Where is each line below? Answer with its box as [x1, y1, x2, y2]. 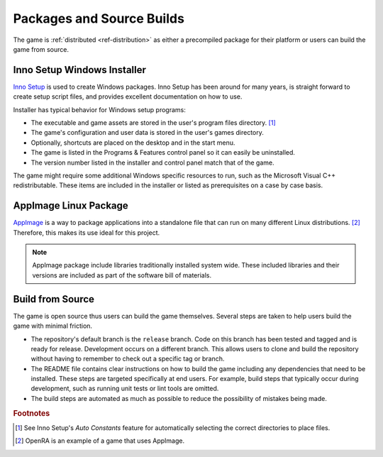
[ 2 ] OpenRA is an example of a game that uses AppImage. [15, 436, 184, 445]
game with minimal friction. [13, 321, 92, 330]
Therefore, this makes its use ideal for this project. [13, 228, 160, 237]
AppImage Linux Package [13, 199, 129, 212]
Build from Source [13, 293, 95, 305]
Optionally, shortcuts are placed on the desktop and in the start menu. [30, 138, 235, 147]
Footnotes [13, 408, 50, 418]
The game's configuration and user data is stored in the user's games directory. [30, 128, 264, 137]
